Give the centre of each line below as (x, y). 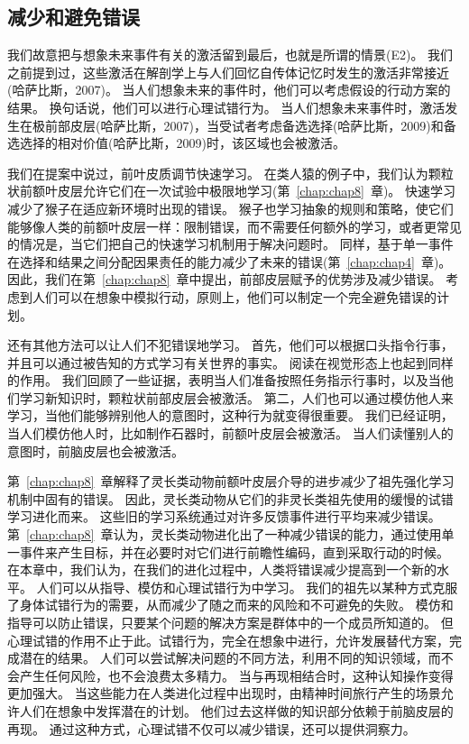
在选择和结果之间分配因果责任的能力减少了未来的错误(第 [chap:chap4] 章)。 (230, 261)
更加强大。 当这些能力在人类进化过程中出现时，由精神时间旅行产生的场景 (224, 693)
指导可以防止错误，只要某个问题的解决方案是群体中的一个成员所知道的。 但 (230, 623)
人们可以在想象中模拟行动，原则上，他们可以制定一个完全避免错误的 (234, 296)
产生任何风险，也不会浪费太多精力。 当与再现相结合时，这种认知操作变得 (236, 675)
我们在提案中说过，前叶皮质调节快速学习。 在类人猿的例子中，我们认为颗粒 (230, 173)
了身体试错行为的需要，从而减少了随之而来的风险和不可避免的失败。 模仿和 (230, 605)
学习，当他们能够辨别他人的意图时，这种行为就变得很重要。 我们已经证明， (230, 415)
